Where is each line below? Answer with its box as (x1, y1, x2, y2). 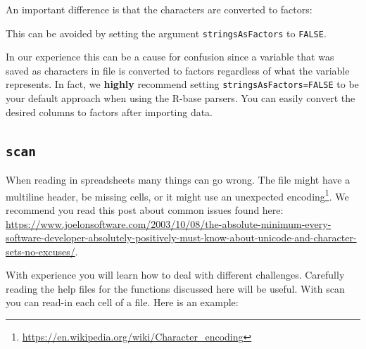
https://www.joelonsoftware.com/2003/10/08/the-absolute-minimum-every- (6, 216, 332, 231)
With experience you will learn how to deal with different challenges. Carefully (6, 267, 345, 282)
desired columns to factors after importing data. (6, 104, 213, 119)
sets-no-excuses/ (6, 243, 75, 258)
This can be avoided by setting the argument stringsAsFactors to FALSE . (6, 25, 327, 40)
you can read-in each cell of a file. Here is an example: (6, 295, 239, 310)
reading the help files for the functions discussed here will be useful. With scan (6, 281, 345, 296)
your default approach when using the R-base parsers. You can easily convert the (6, 91, 355, 106)
